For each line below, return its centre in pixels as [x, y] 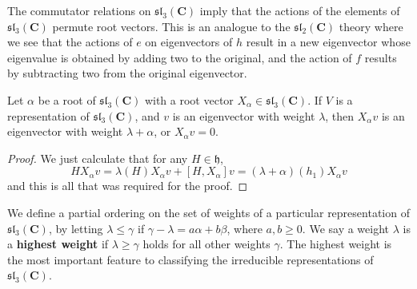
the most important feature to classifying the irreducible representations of [190, 259]
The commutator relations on [79, 10]
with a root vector [189, 99]
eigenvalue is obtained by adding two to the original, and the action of [180, 57]
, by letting [76, 228]
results [381, 57]
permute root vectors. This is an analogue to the [171, 26]
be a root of [67, 99]
